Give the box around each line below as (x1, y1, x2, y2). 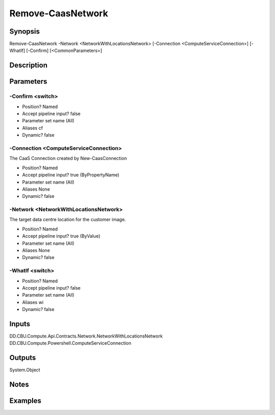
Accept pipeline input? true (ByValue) (22, 233, 100, 239)
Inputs (9, 319, 31, 328)
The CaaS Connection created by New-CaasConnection (9, 155, 127, 162)
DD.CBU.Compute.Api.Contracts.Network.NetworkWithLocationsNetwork (9, 333, 163, 339)
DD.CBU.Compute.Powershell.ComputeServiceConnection (9, 340, 132, 346)
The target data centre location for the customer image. (9, 217, 126, 223)
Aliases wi (22, 299, 44, 305)
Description (9, 61, 48, 70)
